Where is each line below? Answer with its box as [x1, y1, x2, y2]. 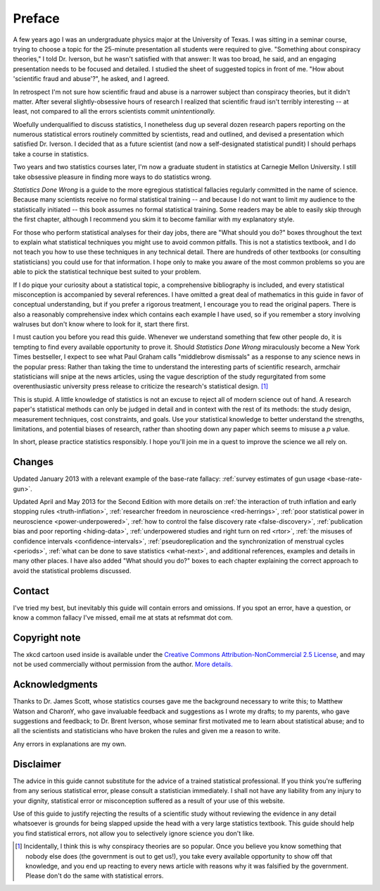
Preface [13, 11, 60, 26]
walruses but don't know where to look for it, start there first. [13, 320, 189, 328]
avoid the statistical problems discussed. [13, 566, 132, 574]
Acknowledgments [13, 679, 99, 691]
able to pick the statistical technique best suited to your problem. [13, 268, 201, 276]
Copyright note [13, 632, 81, 644]
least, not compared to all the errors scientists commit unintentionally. [13, 107, 216, 116]
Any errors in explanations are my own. [13, 739, 127, 748]
